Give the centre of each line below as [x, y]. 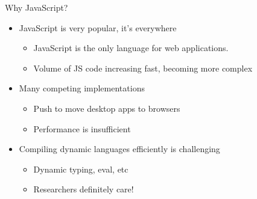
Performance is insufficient [82, 128]
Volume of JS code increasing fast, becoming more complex [143, 68]
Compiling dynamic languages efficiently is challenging [119, 149]
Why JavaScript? [36, 7]
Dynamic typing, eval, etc [81, 169]
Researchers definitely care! [84, 189]
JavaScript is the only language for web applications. [131, 48]
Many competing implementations [82, 88]
